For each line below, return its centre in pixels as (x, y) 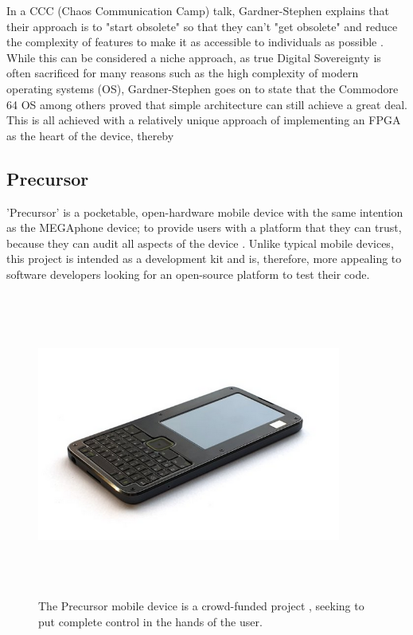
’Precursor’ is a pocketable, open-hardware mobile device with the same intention (205, 212)
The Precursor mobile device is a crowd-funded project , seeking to (201, 606)
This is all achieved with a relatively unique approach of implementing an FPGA (204, 120)
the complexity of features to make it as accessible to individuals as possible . (195, 42)
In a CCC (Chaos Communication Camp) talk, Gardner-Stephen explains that (198, 10)
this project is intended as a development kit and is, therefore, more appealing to (204, 259)
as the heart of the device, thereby (90, 135)
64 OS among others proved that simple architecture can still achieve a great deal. (207, 104)
